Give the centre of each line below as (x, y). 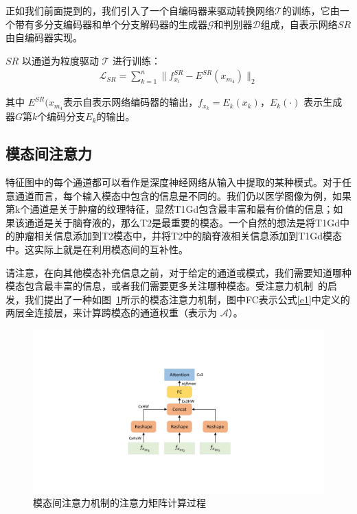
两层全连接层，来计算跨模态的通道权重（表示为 (111, 313)
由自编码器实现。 (44, 37)
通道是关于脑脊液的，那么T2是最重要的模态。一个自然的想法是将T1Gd (182, 222)
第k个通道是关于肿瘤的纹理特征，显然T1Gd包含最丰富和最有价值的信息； (170, 209)
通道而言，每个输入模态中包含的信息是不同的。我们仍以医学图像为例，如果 (183, 195)
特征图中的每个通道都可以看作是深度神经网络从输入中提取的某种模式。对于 (174, 182)
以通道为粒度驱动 (60, 60)
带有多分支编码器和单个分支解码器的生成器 (111, 24)
